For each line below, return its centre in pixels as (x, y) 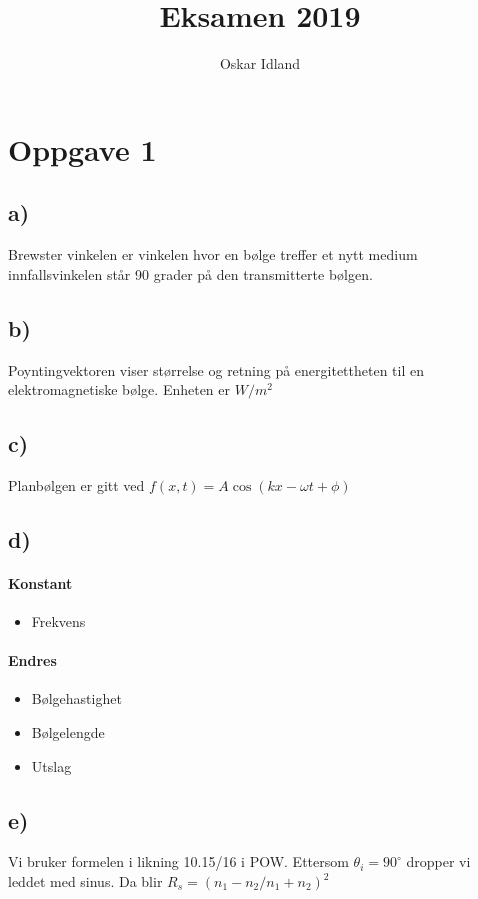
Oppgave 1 (82, 148)
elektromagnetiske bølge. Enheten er (119, 389)
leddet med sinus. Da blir (85, 881)
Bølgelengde (68, 732)
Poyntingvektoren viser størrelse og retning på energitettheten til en (216, 369)
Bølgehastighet (76, 698)
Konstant (40, 582)
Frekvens (58, 621)
